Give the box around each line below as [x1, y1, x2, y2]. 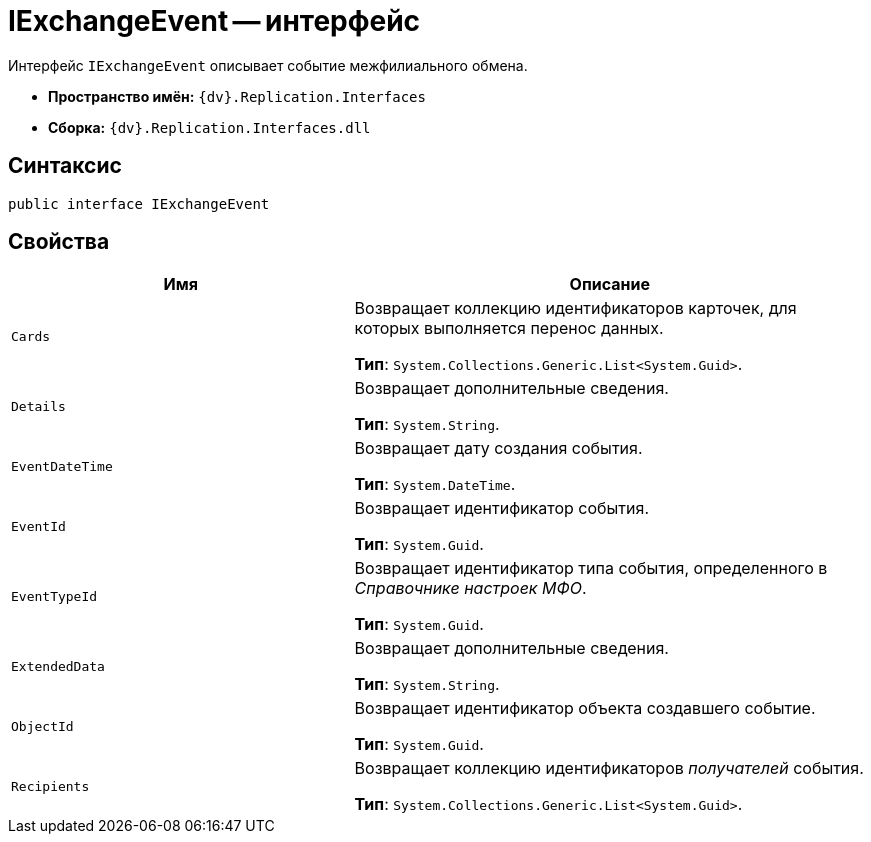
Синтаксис [8, 153, 122, 179]
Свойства [8, 229, 110, 255]
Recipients [11, 778, 90, 794]
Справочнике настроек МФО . [354, 578, 587, 599]
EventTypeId [11, 588, 98, 604]
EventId [11, 518, 66, 534]
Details [11, 398, 66, 414]
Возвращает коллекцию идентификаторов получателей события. [354, 758, 864, 779]
